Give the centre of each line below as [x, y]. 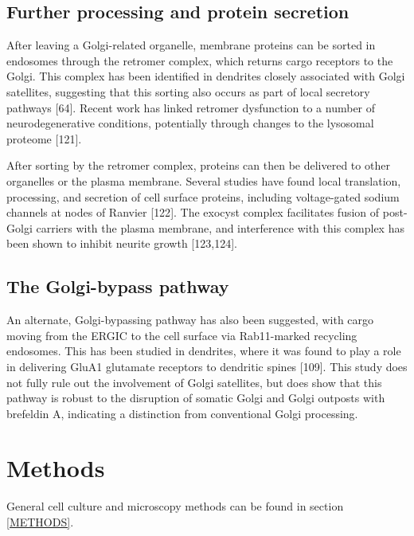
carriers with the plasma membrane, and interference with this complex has [220, 227]
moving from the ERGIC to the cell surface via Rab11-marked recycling [182, 335]
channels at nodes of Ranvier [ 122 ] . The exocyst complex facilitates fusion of [193, 212]
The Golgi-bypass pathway [118, 286]
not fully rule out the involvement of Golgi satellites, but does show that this [194, 382]
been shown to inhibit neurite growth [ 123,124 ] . [122, 243]
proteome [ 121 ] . [44, 138]
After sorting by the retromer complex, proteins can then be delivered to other [198, 165]
